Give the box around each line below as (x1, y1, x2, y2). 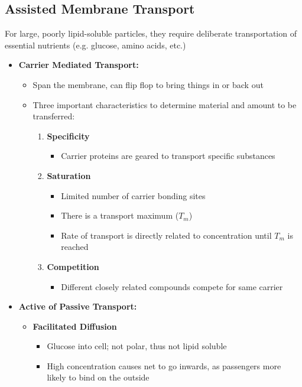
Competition (47, 260, 99, 272)
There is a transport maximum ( (61, 209, 179, 222)
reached (61, 240, 89, 253)
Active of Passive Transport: (18, 300, 137, 313)
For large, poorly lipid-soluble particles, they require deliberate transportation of (5, 27, 297, 40)
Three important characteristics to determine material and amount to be (33, 98, 297, 110)
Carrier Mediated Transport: (18, 58, 139, 71)
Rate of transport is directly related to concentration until (61, 229, 272, 241)
